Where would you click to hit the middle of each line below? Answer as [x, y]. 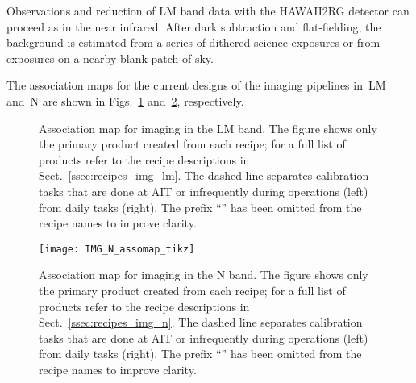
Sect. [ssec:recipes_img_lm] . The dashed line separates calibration [204, 175]
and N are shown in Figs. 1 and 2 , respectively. [125, 100]
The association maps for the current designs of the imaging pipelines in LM [196, 85]
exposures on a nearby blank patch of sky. [110, 58]
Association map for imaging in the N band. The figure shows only [204, 275]
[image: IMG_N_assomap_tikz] [117, 249]
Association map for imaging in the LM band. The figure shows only [208, 128]
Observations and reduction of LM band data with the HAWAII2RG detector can [208, 10]
